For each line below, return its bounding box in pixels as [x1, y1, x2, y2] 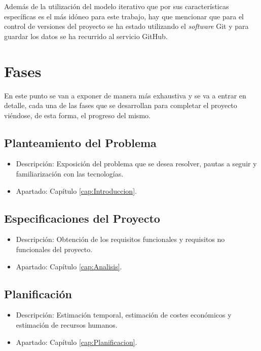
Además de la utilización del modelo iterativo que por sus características [4, 1, 229, 11]
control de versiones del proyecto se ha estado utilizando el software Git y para [4, 21, 249, 31]
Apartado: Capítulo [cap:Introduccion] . [16, 185, 137, 196]
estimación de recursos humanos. [16, 320, 118, 330]
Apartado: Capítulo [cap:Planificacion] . [16, 336, 137, 347]
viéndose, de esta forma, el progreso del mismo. [4, 110, 151, 120]
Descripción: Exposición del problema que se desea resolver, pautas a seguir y [16, 158, 257, 169]
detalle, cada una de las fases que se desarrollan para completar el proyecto [4, 100, 237, 111]
